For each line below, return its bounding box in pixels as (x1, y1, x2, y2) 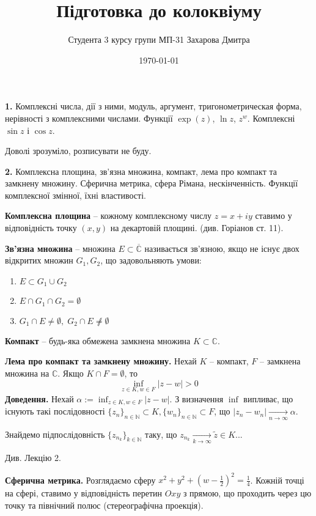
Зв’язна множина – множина (5, 241, 116, 254)
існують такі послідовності (5, 405, 105, 418)
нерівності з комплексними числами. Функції (5, 111, 173, 124)
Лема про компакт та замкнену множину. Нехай (5, 355, 197, 367)
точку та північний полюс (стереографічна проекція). (5, 498, 204, 511)
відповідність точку (5, 221, 77, 234)
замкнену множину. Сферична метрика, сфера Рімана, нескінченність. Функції (5, 177, 298, 190)
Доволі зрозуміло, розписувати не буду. (5, 144, 152, 157)
